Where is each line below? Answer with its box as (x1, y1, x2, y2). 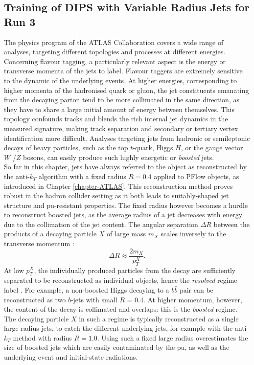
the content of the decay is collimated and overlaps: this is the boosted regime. (4, 304, 237, 314)
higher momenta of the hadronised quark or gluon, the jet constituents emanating (4, 85, 249, 95)
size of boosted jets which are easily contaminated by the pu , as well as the (4, 342, 230, 352)
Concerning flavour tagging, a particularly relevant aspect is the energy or (4, 56, 226, 66)
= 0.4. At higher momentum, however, (127, 294, 242, 304)
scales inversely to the (161, 228, 226, 239)
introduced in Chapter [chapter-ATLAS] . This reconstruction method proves (4, 181, 233, 191)
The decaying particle (4, 313, 69, 323)
